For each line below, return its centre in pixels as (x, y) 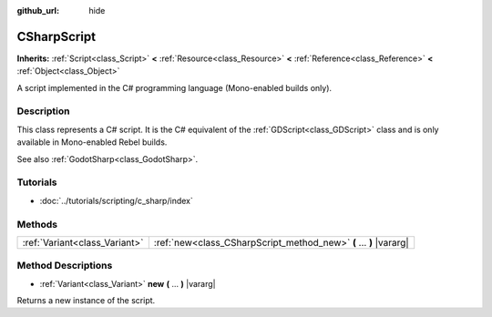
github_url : (38, 10)
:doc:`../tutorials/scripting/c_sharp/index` (116, 200)
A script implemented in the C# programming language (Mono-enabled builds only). (174, 87)
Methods (37, 224)
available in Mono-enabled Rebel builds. (92, 142)
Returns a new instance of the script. (86, 301)
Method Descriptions (65, 266)
